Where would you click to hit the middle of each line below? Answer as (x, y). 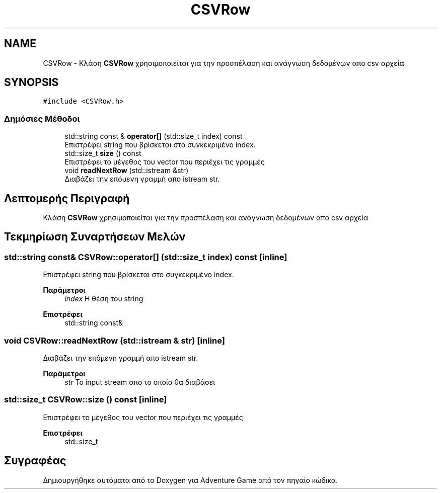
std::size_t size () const (103, 153)
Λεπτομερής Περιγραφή (67, 198)
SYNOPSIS (31, 83)
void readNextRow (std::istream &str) (127, 171)
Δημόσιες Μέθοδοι (42, 118)
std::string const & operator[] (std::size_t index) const (154, 136)
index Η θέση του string (104, 299)
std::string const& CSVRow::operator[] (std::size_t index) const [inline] (146, 257)
